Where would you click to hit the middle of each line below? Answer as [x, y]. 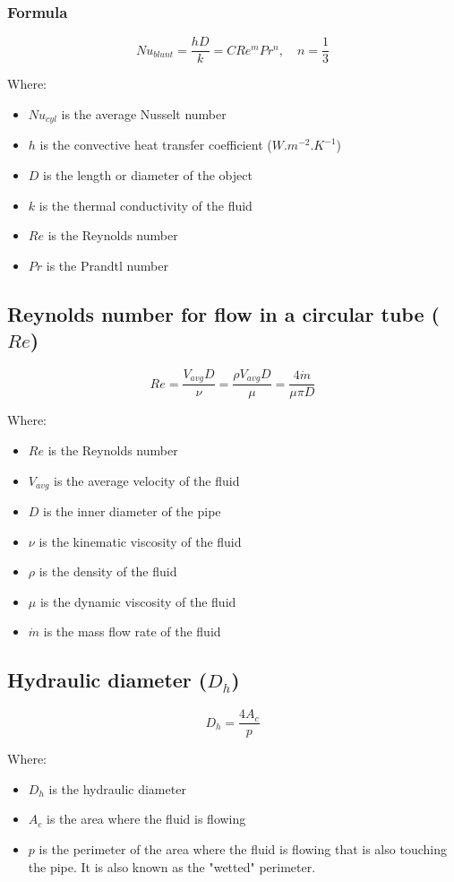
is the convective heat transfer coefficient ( [156, 145]
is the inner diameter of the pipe [132, 511]
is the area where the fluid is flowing [146, 819]
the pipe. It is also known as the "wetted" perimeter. [172, 866]
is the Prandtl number [107, 265]
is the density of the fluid [108, 571]
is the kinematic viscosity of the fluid [140, 541]
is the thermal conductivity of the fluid [146, 205]
